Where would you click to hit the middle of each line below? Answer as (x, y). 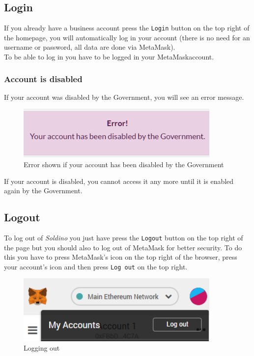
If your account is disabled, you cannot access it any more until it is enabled (119, 181)
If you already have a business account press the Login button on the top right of (127, 28)
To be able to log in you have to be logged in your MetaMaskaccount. (109, 57)
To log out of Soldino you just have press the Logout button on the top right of (124, 237)
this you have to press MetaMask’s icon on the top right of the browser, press (121, 257)
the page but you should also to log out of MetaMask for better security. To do (123, 247)
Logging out (42, 348)
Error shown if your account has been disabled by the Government (124, 164)
